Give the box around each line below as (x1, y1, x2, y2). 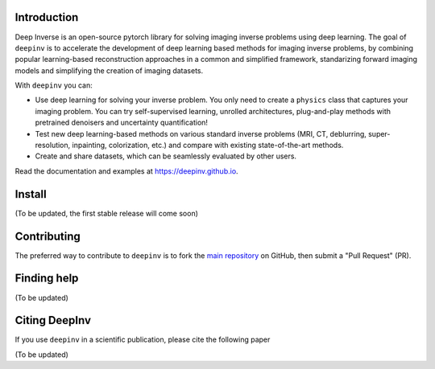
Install (14, 187, 48, 201)
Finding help (14, 272, 79, 285)
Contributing (14, 229, 81, 243)
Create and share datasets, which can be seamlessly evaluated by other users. (35, 151, 297, 161)
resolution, (35, 141, 71, 150)
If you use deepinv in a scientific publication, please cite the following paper (14, 334, 271, 345)
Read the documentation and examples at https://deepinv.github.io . (14, 166, 238, 176)
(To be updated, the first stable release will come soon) (14, 208, 199, 218)
